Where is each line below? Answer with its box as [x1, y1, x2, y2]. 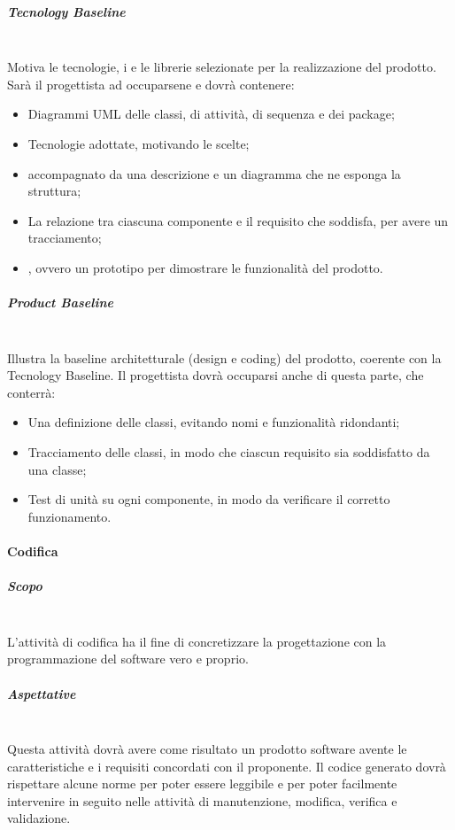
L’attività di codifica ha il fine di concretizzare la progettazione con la [7, 632, 387, 650]
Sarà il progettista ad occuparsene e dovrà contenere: [7, 74, 295, 93]
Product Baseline [7, 293, 113, 312]
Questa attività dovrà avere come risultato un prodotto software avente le [7, 740, 407, 758]
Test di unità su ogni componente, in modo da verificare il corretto [27, 490, 390, 508]
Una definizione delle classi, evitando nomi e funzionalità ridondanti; [27, 413, 400, 431]
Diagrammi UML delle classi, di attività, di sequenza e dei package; [27, 105, 395, 123]
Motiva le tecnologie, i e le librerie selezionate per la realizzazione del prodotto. [7, 58, 436, 76]
